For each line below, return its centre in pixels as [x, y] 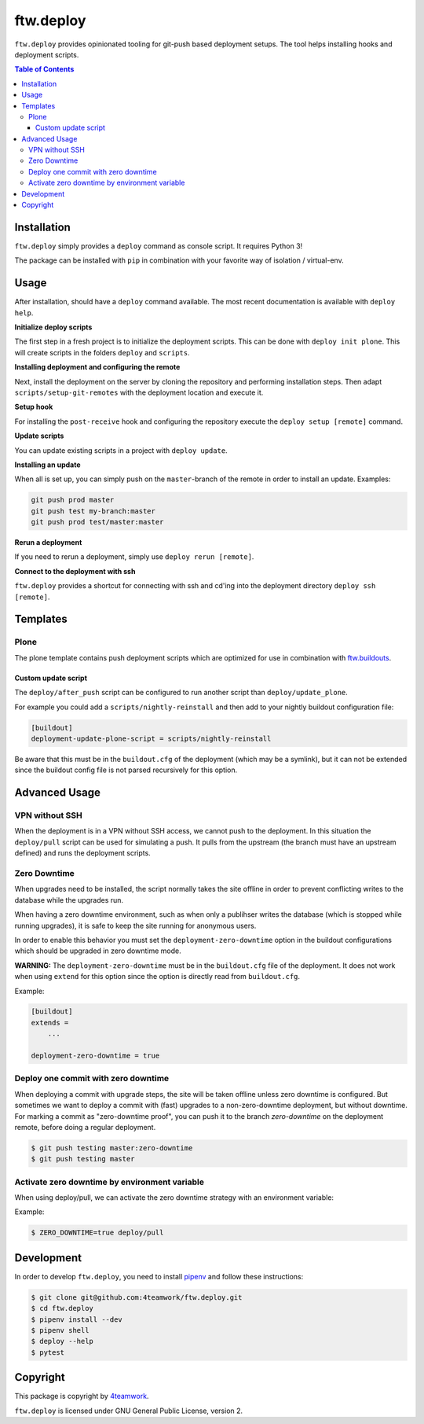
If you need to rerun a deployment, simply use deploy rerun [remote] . [134, 557]
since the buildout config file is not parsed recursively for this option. [126, 770]
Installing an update [48, 465]
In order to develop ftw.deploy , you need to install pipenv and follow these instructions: [159, 1276]
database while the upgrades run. [69, 900]
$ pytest [48, 1352]
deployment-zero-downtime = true [95, 1056]
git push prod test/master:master [97, 522]
